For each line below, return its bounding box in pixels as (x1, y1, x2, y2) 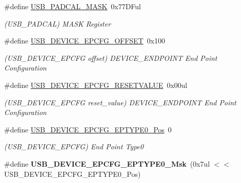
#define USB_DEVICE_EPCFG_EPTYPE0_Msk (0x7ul (4, 158, 210, 169)
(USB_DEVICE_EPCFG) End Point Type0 (4, 141, 144, 152)
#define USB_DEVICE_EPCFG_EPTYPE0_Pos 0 (4, 124, 172, 134)
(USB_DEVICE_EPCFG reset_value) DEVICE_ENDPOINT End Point (4, 97, 236, 107)
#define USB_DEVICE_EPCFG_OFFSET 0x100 (4, 35, 165, 46)
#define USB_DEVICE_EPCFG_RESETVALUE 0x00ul (4, 79, 187, 90)
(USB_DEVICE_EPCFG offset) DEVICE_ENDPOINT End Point (4, 52, 218, 63)
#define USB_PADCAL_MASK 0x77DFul (4, 1, 141, 11)
